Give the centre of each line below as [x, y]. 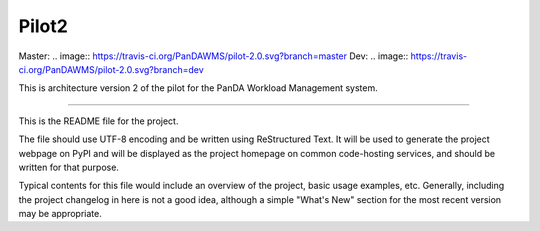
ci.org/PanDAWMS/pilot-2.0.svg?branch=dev [111, 69]
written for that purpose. [69, 167]
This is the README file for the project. [98, 121]
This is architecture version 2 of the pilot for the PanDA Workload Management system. [198, 88]
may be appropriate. [60, 214]
